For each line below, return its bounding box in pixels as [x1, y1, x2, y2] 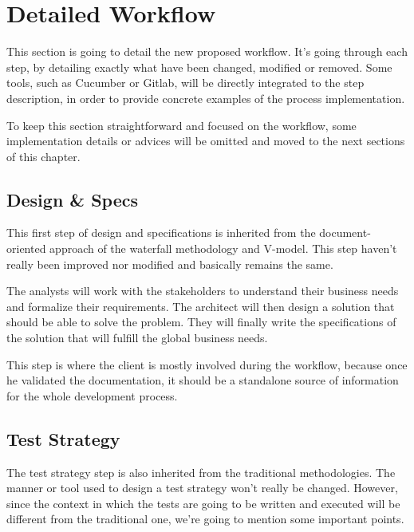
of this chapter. [6, 148, 81, 164]
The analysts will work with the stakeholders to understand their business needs [6, 282, 399, 299]
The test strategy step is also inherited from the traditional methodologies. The [6, 463, 396, 480]
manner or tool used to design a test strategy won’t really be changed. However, [6, 479, 398, 496]
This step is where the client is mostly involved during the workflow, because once [6, 356, 408, 372]
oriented [6, 240, 46, 257]
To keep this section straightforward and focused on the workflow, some [6, 116, 357, 133]
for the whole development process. [6, 387, 178, 404]
